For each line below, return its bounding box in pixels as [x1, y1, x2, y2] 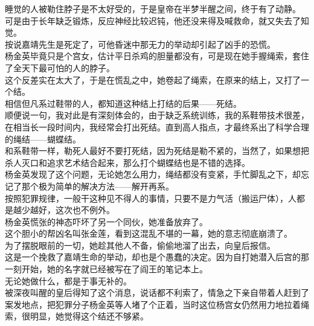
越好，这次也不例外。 [30, 203, 115, 216]
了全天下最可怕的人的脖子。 [5, 61, 115, 74]
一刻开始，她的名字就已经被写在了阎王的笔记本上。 [5, 263, 208, 275]
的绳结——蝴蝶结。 [5, 132, 81, 145]
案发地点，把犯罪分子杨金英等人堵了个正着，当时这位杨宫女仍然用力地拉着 [5, 298, 301, 310]
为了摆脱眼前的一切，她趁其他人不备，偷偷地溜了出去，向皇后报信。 [5, 238, 275, 251]
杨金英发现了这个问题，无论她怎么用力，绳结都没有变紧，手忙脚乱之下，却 [5, 168, 301, 181]
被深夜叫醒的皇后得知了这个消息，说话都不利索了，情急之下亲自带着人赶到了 [5, 286, 309, 299]
